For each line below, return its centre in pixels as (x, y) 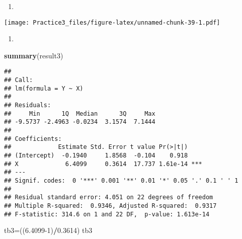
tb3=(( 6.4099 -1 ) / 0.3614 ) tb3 (48, 230)
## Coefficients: (33, 139)
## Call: (19, 80)
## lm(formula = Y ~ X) (44, 88)
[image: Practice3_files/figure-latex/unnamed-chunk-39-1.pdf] (112, 22)
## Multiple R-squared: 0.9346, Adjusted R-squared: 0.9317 (110, 206)
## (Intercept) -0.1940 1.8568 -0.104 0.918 (96, 155)
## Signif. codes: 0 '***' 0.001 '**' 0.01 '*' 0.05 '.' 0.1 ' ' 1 (121, 180)
